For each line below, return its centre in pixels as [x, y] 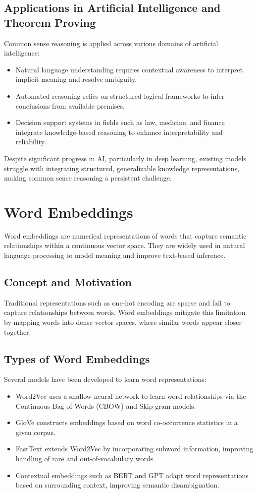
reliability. [31, 142]
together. [18, 332]
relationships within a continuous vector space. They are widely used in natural [125, 245]
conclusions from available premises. [70, 105]
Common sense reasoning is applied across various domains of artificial [111, 43]
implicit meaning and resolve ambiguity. [76, 79]
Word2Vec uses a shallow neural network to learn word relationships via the [131, 396]
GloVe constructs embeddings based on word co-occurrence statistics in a [127, 422]
